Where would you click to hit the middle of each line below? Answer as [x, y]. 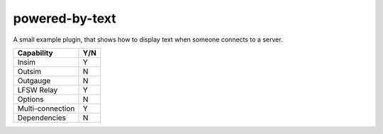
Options [30, 99]
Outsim [29, 71]
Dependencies [42, 118]
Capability [35, 53]
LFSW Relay [38, 90]
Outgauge [34, 80]
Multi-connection [46, 108]
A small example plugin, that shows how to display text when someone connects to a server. [148, 39]
